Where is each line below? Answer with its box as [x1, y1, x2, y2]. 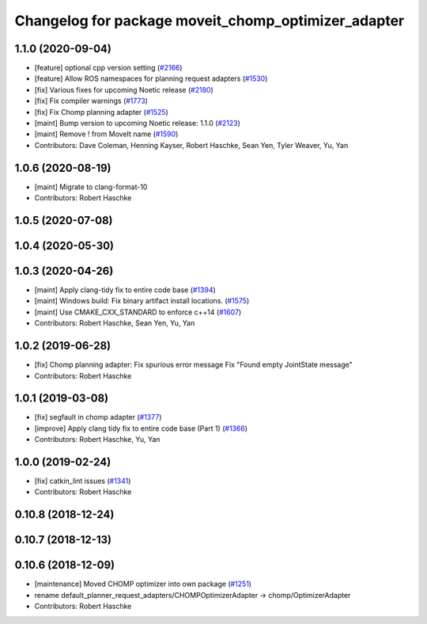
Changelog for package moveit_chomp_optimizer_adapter [14, 12, 405, 29]
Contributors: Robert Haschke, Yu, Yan [34, 435, 161, 444]
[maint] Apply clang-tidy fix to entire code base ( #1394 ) [34, 285, 217, 295]
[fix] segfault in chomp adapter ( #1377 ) [34, 413, 162, 422]
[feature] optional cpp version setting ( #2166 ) [34, 63, 183, 73]
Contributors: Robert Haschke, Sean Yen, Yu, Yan [34, 318, 195, 328]
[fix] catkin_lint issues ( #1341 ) [34, 476, 131, 486]
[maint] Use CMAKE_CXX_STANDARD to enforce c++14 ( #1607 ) [34, 307, 242, 317]
